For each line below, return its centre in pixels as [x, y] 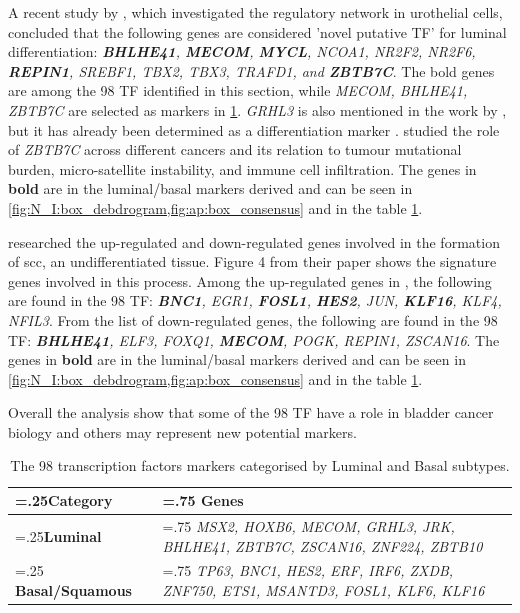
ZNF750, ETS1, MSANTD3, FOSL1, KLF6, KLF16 [323, 589]
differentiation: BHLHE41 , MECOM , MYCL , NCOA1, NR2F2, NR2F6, [242, 51]
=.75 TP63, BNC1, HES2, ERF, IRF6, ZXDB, [308, 570]
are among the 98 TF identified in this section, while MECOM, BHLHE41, [238, 90]
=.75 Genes [203, 500]
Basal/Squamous [73, 589]
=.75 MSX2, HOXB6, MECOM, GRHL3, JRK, [308, 525]
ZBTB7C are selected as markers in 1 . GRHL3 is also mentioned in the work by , [257, 109]
